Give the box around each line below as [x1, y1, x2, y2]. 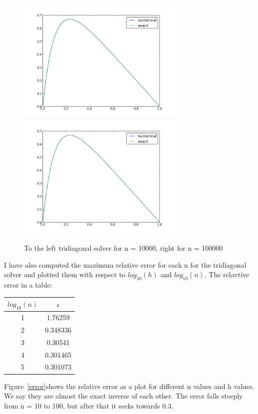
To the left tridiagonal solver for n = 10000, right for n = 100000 [24, 242, 223, 253]
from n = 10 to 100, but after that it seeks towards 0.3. [4, 400, 174, 411]
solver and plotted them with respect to [4, 269, 126, 280]
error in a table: [4, 279, 52, 290]
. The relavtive [204, 269, 250, 280]
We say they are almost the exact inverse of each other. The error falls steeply [4, 391, 243, 401]
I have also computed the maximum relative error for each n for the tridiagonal [4, 259, 247, 270]
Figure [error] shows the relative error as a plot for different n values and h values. [4, 381, 255, 391]
